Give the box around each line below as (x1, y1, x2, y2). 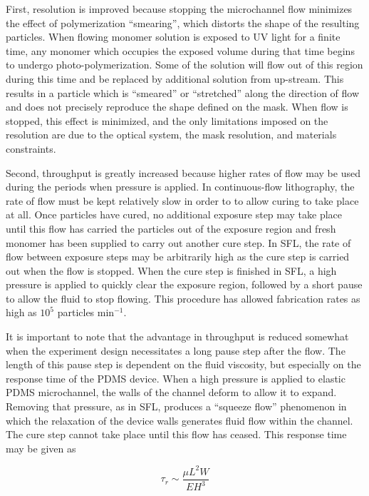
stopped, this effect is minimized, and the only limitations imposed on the (6, 113, 328, 128)
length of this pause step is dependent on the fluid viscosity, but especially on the (6, 357, 361, 372)
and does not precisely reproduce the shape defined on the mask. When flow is (6, 99, 348, 114)
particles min (57, 305, 115, 320)
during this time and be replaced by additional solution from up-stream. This (6, 71, 344, 86)
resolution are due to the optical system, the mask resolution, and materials (6, 127, 337, 142)
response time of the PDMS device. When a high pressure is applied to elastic (6, 370, 345, 385)
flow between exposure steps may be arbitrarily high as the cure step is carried (6, 249, 350, 264)
